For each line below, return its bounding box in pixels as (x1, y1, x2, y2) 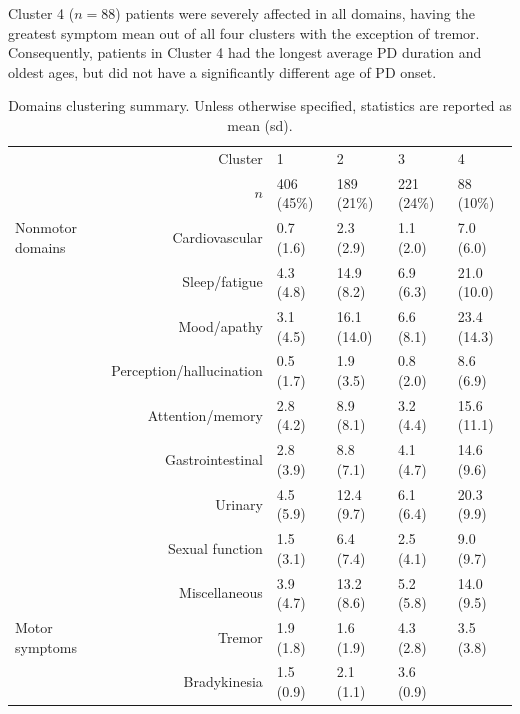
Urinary (215, 493, 263, 514)
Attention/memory (147, 404, 263, 425)
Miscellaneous (179, 582, 263, 603)
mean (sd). (227, 114, 293, 135)
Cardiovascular (172, 226, 263, 247)
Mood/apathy (178, 315, 263, 336)
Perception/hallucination (111, 360, 263, 381)
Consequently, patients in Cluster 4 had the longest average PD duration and (8, 42, 482, 63)
